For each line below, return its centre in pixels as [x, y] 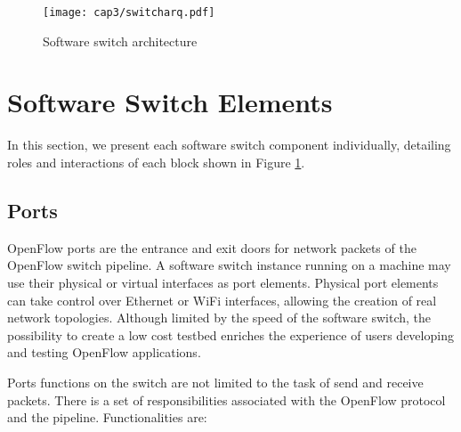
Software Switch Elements [170, 102]
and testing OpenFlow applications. [104, 352]
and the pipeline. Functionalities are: [107, 417]
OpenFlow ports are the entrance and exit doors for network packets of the [212, 247]
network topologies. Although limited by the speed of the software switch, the [219, 318]
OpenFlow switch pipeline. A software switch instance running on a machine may [229, 265]
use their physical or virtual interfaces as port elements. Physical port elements [223, 282]
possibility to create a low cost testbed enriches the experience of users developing [230, 334]
